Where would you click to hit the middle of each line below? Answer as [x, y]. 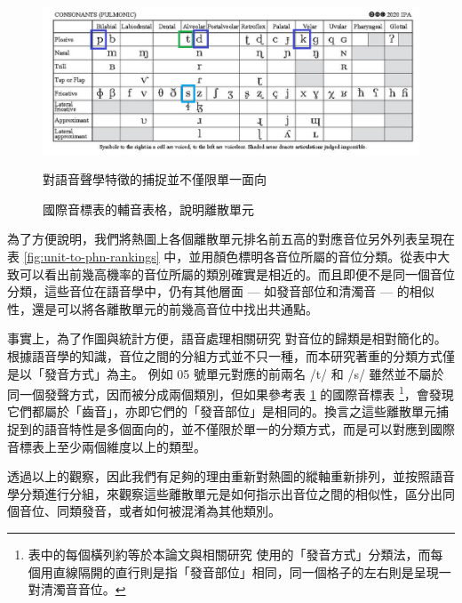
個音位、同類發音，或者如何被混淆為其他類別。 [144, 511]
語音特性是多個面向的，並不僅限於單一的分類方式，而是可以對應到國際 [249, 429]
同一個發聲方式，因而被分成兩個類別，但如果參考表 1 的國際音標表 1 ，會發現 [231, 393]
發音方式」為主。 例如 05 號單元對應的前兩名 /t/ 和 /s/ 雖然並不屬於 [244, 373]
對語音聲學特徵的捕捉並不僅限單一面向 [155, 179]
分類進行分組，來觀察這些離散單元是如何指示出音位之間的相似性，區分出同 [237, 493]
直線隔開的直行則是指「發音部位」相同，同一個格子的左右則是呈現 [246, 571]
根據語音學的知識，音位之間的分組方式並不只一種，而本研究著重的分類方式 [225, 356]
